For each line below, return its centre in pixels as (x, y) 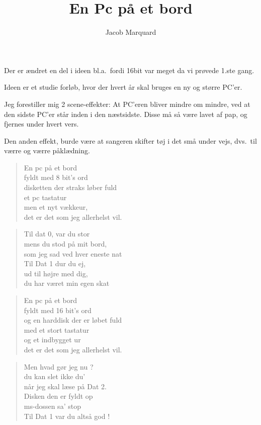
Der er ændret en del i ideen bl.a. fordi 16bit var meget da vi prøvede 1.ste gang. (129, 70)
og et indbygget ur (52, 340)
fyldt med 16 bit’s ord (58, 310)
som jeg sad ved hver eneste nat (73, 253)
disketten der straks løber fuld (70, 187)
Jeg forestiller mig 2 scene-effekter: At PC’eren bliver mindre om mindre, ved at (127, 104)
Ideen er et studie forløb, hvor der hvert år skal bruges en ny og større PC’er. (123, 87)
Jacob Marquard (131, 32)
